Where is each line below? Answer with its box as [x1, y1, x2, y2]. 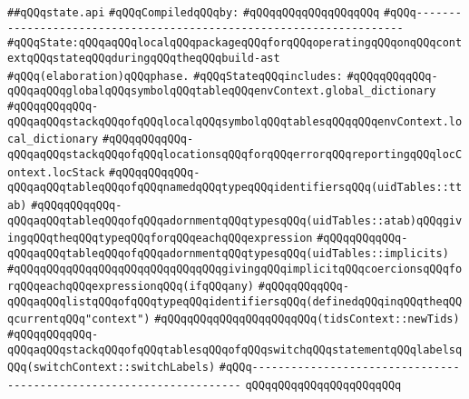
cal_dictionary [7, 133, 99, 146]
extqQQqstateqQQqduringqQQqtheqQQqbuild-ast [7, 51, 280, 65]
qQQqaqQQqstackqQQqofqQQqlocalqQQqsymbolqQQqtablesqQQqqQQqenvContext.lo [7, 115, 463, 128]
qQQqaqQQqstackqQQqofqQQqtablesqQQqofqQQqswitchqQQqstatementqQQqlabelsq [7, 343, 463, 356]
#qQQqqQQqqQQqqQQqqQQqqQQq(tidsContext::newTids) [154, 313, 460, 326]
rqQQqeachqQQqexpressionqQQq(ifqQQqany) [7, 280, 255, 294]
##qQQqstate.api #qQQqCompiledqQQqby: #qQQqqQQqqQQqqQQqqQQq [7, 6, 380, 19]
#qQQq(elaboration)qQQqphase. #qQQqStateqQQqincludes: [7, 69, 343, 83]
